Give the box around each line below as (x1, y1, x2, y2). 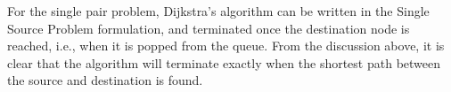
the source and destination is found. (7, 71, 203, 89)
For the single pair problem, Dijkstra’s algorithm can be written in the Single (7, 2, 430, 19)
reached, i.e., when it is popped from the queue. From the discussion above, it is (7, 36, 445, 55)
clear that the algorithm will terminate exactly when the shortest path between (7, 53, 441, 72)
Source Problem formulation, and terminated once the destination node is (7, 19, 410, 37)
